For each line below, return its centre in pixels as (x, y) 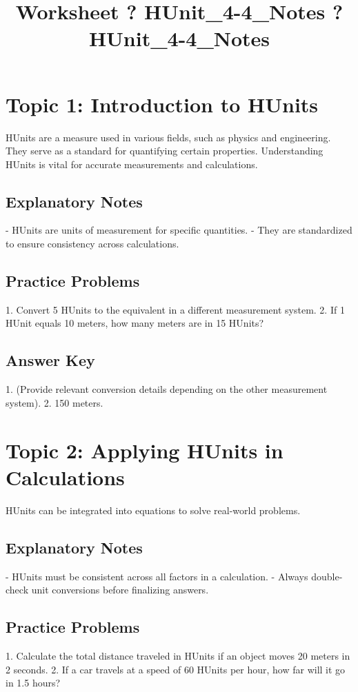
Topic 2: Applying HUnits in (145, 450)
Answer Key (50, 360)
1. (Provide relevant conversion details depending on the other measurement (167, 389)
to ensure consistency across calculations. (92, 244)
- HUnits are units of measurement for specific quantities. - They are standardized (179, 230)
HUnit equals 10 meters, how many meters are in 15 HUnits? (135, 323)
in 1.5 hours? (33, 683)
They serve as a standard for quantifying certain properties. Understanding (165, 151)
